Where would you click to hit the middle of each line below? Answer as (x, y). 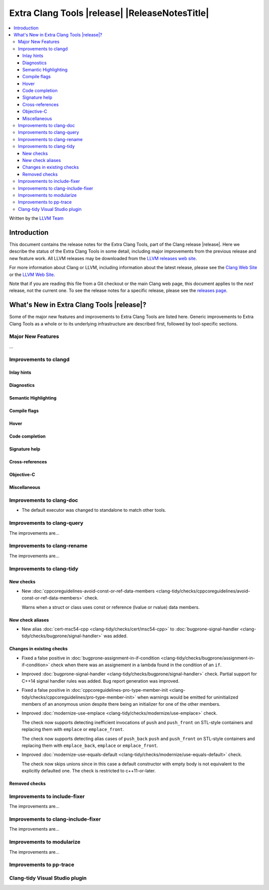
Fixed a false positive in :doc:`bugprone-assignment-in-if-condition (91, 658)
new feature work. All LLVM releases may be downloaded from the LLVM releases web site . (103, 258)
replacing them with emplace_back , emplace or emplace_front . (90, 745)
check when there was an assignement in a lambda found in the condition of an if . (136, 665)
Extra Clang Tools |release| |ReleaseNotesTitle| (109, 13)
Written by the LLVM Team (37, 218)
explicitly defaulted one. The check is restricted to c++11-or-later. (89, 771)
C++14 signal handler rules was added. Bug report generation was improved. (101, 681)
